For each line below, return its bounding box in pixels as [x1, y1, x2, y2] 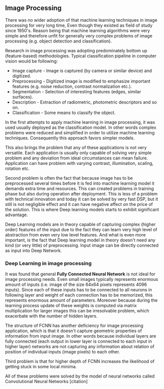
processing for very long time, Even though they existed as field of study [5, 22, 153, 28]
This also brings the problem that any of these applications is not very [5, 144, 147, 150]
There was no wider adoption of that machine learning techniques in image [5, 17, 158, 23]
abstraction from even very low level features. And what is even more [5, 232, 146, 237]
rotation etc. [5, 165, 30, 171]
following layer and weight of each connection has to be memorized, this [5, 292, 153, 298]
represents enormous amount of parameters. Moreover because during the [5, 297, 158, 303]
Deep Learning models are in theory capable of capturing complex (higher [5, 221, 156, 227]
